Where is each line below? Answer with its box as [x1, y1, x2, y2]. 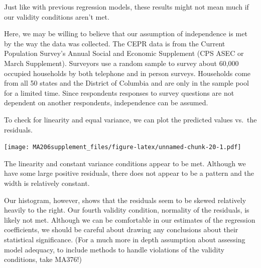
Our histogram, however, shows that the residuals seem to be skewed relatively [4, 194, 246, 205]
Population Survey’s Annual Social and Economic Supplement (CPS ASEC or [4, 48, 244, 58]
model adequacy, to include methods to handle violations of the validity [4, 244, 224, 254]
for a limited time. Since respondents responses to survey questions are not [4, 87, 234, 98]
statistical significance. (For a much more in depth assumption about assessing [4, 234, 245, 244]
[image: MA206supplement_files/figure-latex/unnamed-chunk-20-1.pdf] [4, 144, 241, 151]
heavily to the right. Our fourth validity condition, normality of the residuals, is [4, 205, 249, 215]
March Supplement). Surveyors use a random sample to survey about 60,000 [4, 57, 239, 68]
